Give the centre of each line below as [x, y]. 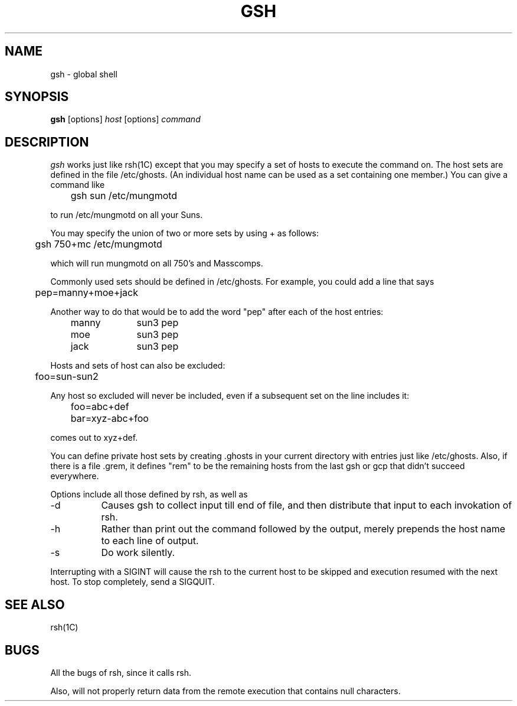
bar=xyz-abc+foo [109, 419]
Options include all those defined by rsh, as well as [149, 494]
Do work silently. [138, 553]
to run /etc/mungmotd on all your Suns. [127, 215]
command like [78, 185]
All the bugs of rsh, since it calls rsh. [121, 672]
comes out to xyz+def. [94, 438]
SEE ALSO [35, 604]
